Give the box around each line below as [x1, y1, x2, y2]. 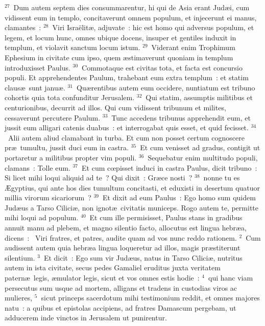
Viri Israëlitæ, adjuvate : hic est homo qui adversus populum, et [52, 22, 254, 33]
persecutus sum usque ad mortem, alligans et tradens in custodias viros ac [5, 282, 237, 293]
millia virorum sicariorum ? [5, 192, 91, 203]
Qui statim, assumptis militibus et [146, 92, 253, 103]
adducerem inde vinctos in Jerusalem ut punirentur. [5, 312, 167, 323]
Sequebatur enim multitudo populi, [148, 152, 258, 162]
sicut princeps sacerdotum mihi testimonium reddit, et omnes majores [41, 292, 260, 303]
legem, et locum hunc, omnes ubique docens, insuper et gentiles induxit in [5, 32, 236, 42]
